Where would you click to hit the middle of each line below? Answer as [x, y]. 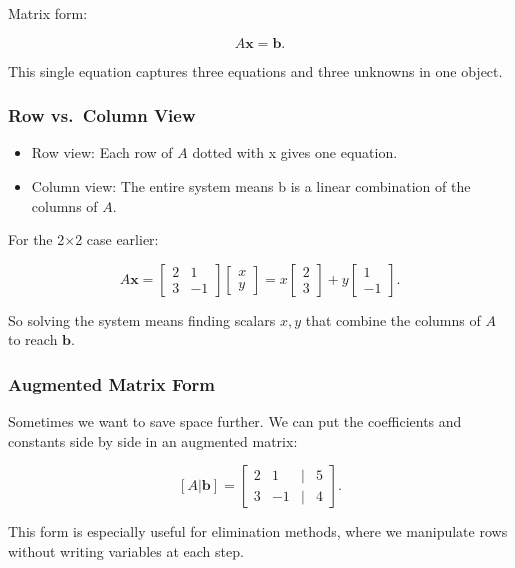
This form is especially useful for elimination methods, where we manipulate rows [258, 531]
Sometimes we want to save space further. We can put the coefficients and [235, 421]
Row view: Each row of [102, 152]
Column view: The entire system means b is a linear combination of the [251, 186]
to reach [33, 339]
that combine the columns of [393, 319]
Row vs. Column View [102, 115]
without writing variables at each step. [126, 550]
